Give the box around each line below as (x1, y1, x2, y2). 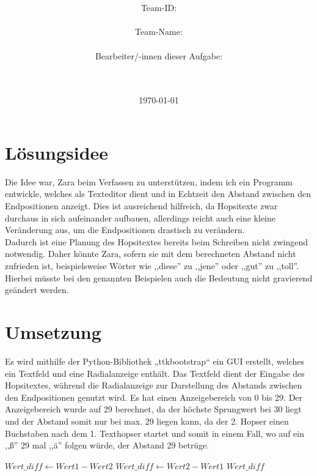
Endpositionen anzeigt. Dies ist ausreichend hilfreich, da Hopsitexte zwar (5, 199, 278, 212)
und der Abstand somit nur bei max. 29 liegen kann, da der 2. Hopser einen (5, 414, 289, 427)
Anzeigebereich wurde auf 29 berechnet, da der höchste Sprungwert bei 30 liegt (5, 403, 302, 415)
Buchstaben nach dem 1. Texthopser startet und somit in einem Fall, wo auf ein (5, 426, 304, 439)
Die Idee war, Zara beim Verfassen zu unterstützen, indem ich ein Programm (5, 175, 293, 188)
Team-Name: (135, 25, 183, 38)
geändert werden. (5, 283, 69, 296)
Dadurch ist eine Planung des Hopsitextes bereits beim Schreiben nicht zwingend (5, 235, 308, 248)
